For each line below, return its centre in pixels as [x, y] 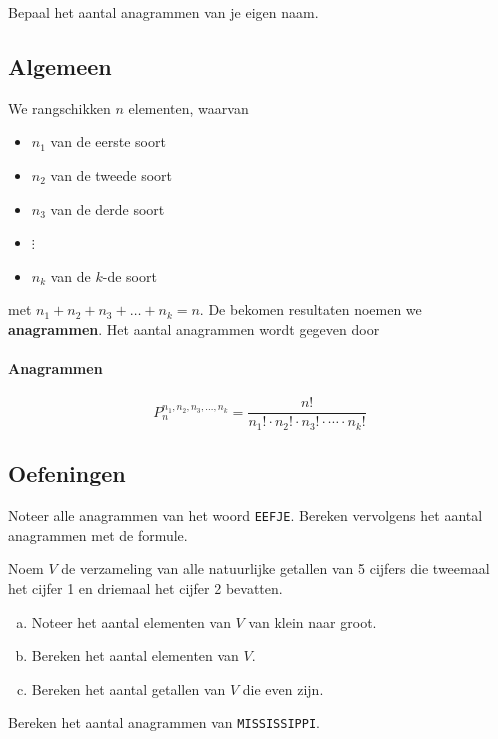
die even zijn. [283, 688]
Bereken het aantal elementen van [135, 655]
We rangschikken [59, 107]
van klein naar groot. [312, 621]
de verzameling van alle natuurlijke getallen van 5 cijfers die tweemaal [275, 568]
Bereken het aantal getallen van [128, 688]
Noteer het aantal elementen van [131, 621]
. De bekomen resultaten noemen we [310, 309]
